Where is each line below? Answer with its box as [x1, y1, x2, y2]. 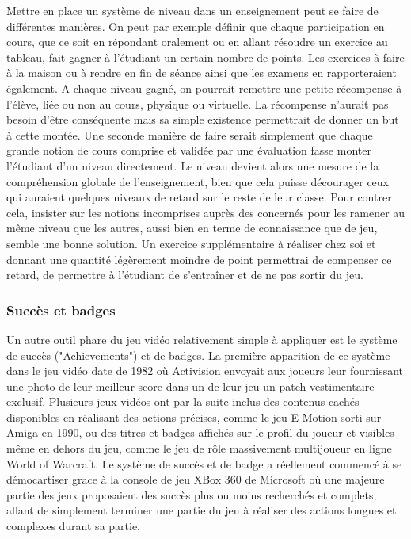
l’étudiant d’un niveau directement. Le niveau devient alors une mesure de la [6, 157, 379, 174]
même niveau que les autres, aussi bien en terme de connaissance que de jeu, [6, 220, 378, 236]
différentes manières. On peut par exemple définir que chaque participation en [6, 17, 385, 34]
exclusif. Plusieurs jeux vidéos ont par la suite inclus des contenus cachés [6, 393, 360, 410]
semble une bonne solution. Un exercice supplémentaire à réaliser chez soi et [6, 235, 376, 251]
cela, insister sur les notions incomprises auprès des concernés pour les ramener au [6, 204, 405, 220]
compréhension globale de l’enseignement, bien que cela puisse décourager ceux [6, 173, 389, 189]
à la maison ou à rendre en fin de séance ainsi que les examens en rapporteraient [6, 64, 397, 81]
